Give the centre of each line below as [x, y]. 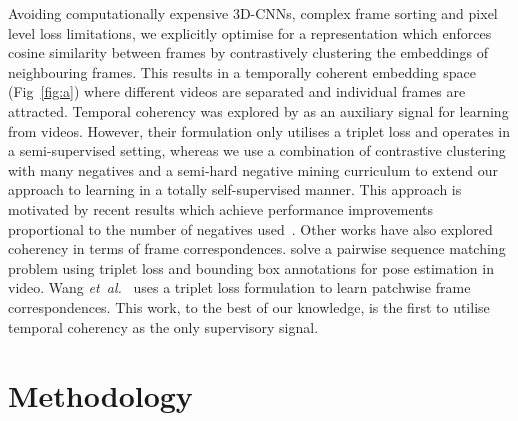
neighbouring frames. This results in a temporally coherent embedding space [242, 71]
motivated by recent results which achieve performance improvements [221, 208]
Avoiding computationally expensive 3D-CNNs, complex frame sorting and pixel [253, 13]
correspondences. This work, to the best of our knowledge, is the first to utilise [249, 306]
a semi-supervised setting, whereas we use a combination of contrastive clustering [257, 150]
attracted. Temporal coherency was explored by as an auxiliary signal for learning [258, 110]
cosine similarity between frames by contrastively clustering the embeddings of [248, 52]
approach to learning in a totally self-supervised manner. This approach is [235, 189]
